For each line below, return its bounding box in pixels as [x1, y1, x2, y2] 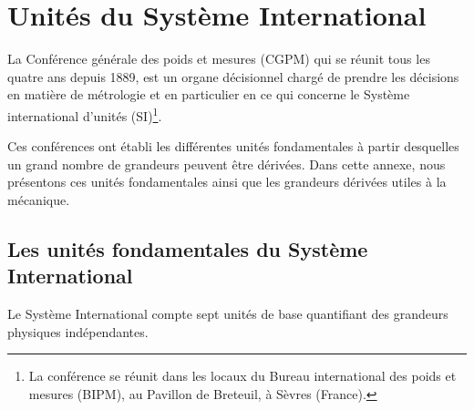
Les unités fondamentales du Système [7, 234, 368, 262]
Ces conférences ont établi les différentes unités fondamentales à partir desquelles [7, 137, 459, 156]
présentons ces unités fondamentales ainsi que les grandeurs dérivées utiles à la [7, 172, 447, 191]
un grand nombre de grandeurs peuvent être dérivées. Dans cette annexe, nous [7, 154, 446, 173]
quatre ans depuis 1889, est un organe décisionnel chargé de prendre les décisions [7, 67, 459, 86]
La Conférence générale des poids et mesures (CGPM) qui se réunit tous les [7, 49, 430, 68]
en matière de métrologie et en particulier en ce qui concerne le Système [7, 85, 410, 104]
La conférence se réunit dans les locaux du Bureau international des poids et [28, 366, 457, 385]
